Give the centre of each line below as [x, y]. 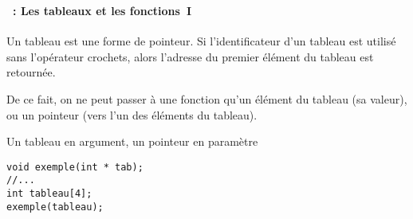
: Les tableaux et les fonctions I [102, 10]
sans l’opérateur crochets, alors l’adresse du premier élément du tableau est [190, 56]
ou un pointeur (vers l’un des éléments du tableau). [132, 114]
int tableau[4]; [49, 194]
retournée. [31, 72]
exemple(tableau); [55, 207]
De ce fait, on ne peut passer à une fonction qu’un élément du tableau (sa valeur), [207, 98]
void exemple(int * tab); [75, 167]
